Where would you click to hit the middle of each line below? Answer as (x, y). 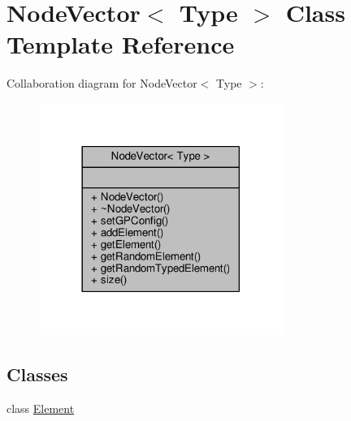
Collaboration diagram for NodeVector (102, 83)
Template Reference (121, 44)
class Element (41, 408)
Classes (37, 374)
